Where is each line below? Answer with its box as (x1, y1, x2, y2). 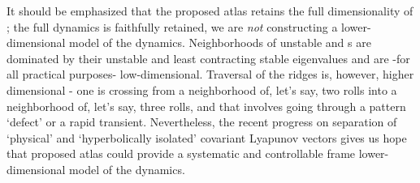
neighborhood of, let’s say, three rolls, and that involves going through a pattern (6, 97, 406, 114)
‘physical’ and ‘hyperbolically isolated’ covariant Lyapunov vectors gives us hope (6, 129, 407, 146)
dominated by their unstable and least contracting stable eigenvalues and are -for (6, 49, 410, 66)
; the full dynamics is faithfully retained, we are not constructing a (6, 18, 338, 35)
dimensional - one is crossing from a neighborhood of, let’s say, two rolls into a (6, 81, 397, 98)
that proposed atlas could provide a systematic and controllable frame (6, 145, 356, 162)
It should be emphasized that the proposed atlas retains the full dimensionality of (6, 2, 414, 19)
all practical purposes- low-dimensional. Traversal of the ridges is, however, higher (6, 66, 414, 83)
